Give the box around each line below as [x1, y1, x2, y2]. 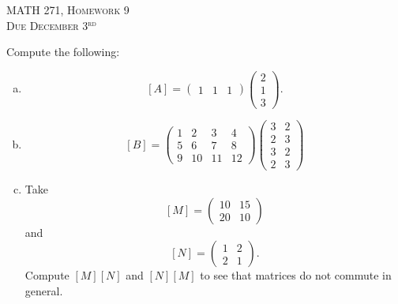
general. [24, 282, 63, 298]
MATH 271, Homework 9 [6, 2, 130, 17]
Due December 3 [6, 17, 88, 33]
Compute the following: [6, 43, 120, 60]
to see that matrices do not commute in [200, 267, 392, 283]
